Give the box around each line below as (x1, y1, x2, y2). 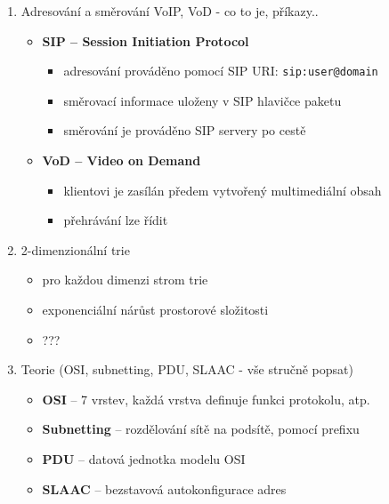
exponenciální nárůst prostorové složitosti (42, 300, 269, 318)
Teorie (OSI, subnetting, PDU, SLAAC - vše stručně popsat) (20, 360, 353, 379)
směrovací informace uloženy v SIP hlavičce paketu (63, 91, 342, 109)
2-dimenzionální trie (20, 240, 130, 259)
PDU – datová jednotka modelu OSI (42, 449, 246, 468)
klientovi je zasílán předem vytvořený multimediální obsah (63, 180, 382, 199)
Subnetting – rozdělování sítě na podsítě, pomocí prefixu (42, 420, 360, 438)
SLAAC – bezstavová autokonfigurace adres (42, 479, 287, 498)
